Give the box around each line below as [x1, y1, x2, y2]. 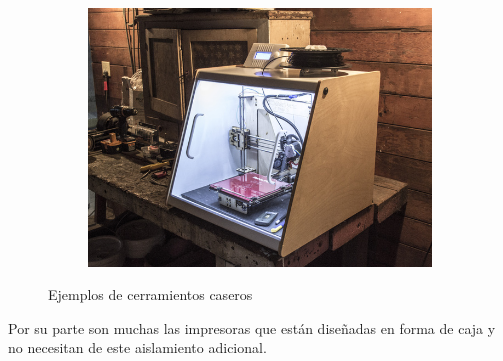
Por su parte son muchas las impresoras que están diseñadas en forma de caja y [8, 317, 496, 338]
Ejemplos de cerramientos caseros [48, 284, 253, 305]
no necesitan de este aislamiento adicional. [8, 337, 267, 358]
